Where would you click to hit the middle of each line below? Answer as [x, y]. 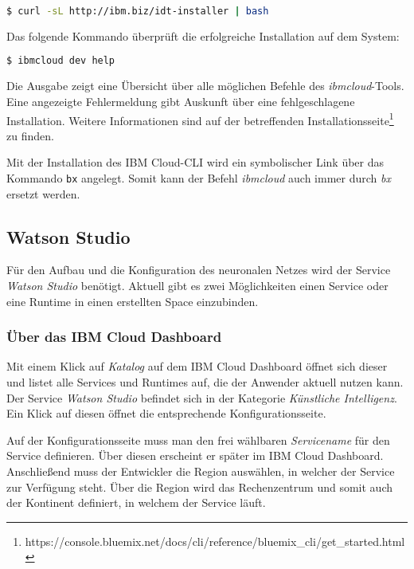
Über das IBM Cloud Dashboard [114, 337]
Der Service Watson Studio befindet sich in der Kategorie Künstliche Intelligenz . [202, 397]
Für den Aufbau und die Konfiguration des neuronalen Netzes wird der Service [199, 270]
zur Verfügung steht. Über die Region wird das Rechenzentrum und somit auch [199, 487]
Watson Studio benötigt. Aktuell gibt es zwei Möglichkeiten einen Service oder [197, 286]
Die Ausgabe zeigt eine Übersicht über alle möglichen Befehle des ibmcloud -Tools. [205, 86]
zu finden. [30, 135]
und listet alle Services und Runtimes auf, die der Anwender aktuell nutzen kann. [205, 382]
